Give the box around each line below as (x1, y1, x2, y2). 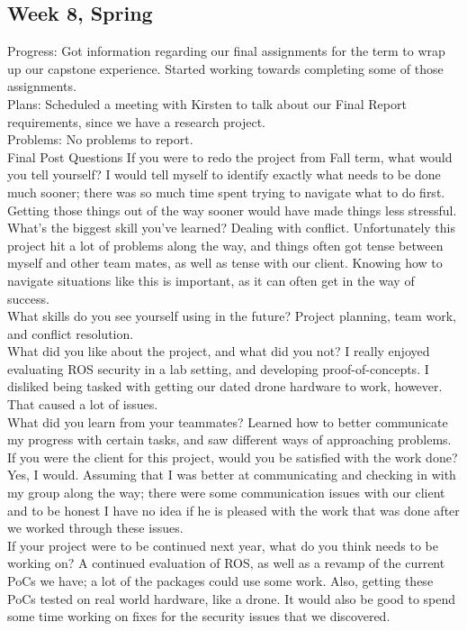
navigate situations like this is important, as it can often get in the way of (7, 270, 415, 289)
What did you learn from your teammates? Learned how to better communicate (7, 412, 448, 431)
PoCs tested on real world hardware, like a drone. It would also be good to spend (7, 589, 456, 608)
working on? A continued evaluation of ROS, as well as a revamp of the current (7, 553, 445, 572)
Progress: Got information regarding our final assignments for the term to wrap (7, 41, 445, 60)
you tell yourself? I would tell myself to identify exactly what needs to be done (7, 165, 441, 184)
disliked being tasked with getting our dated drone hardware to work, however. (7, 377, 443, 396)
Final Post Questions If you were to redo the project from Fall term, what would (7, 147, 453, 166)
